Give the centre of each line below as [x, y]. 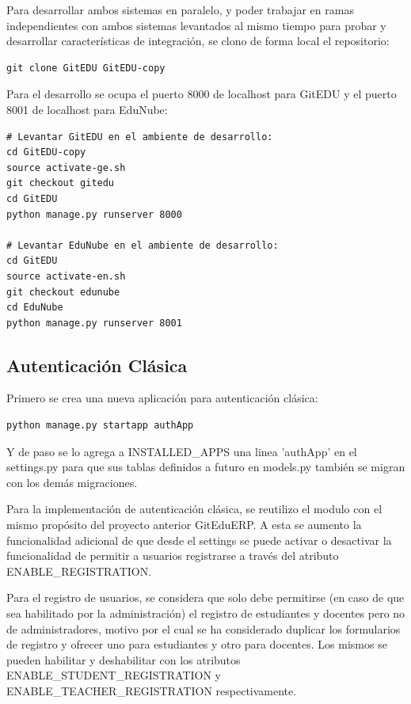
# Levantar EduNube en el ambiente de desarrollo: [143, 245]
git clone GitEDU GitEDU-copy [86, 68]
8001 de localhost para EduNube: [87, 109]
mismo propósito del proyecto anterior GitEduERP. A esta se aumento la [184, 525]
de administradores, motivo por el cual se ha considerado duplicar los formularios [204, 628]
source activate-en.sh [66, 276]
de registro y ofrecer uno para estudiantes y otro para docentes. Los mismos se [197, 644]
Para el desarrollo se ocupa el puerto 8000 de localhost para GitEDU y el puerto [202, 94]
